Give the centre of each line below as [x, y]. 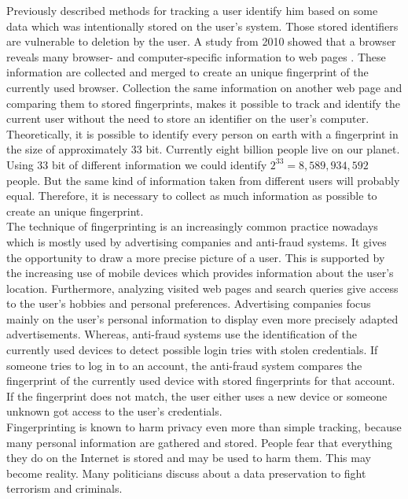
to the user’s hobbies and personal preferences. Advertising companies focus [189, 303]
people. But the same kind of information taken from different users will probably [203, 180]
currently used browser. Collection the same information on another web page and [204, 87]
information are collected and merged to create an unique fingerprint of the [187, 72]
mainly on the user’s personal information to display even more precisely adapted [202, 318]
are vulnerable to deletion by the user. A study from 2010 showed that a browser [201, 41]
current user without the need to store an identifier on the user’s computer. [188, 118]
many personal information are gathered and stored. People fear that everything [200, 442]
